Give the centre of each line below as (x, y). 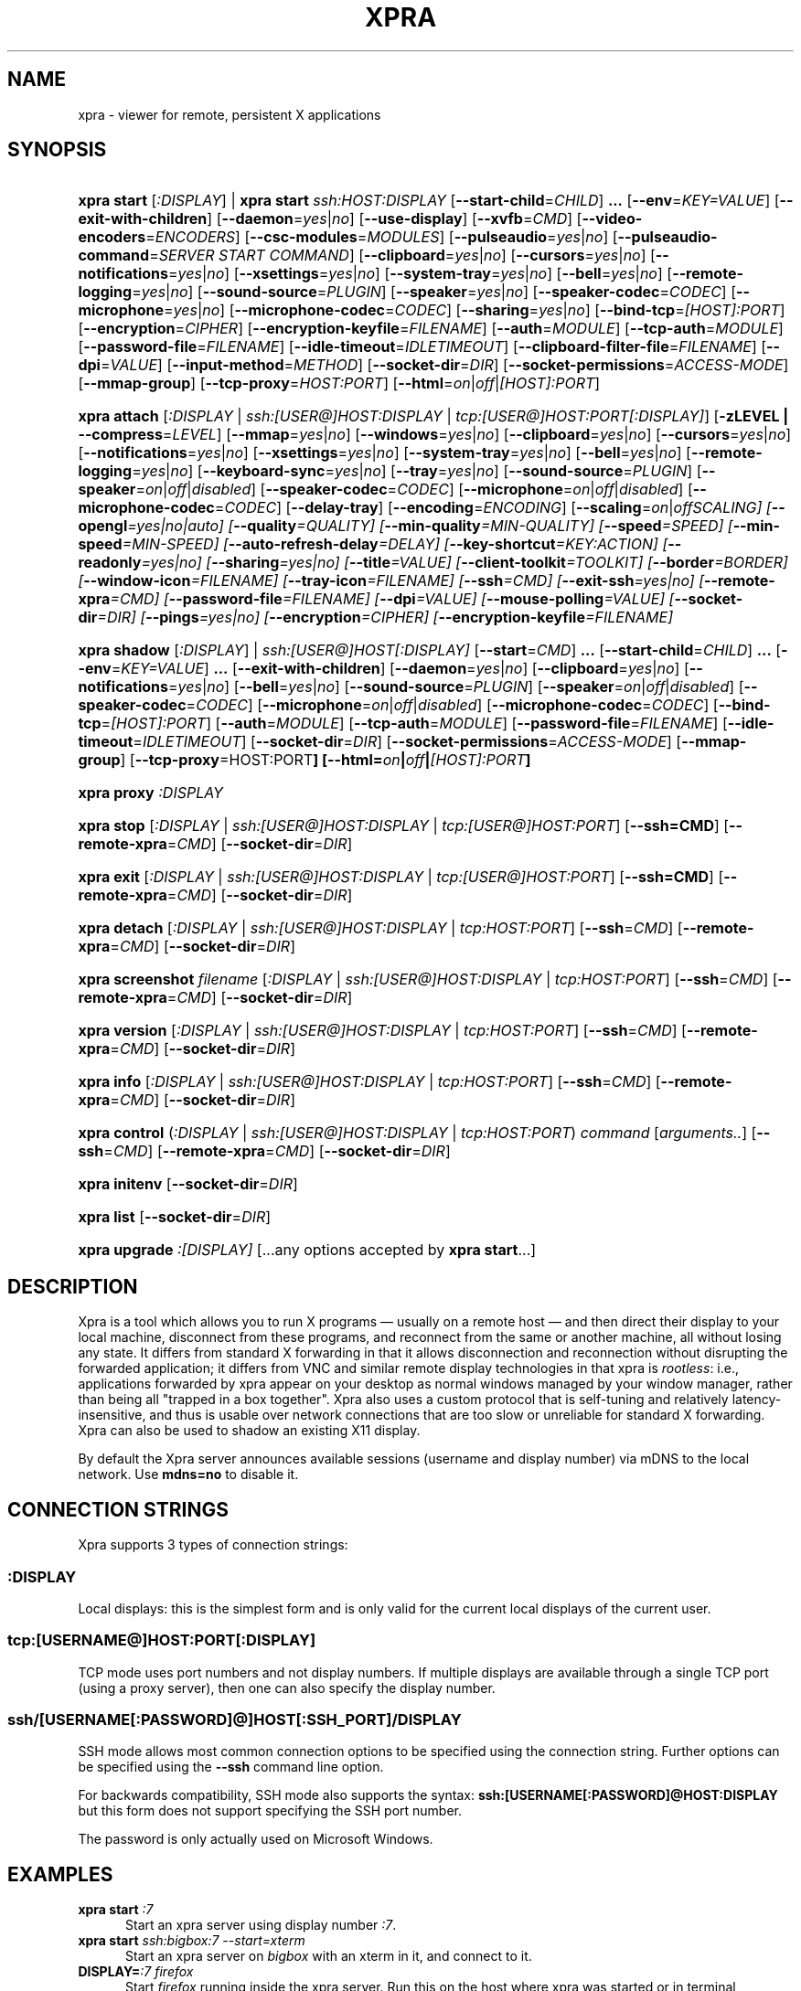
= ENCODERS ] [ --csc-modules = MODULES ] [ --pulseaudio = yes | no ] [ (382, 237)
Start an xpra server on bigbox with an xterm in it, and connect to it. (329, 1956)
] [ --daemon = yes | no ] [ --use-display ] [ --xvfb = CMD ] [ (395, 219)
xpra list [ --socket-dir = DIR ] (175, 1217)
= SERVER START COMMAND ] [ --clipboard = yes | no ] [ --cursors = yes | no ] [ (402, 256)
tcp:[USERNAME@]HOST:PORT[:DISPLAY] (162, 1640)
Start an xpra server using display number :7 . (261, 1925)
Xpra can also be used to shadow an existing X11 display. (249, 1431)
